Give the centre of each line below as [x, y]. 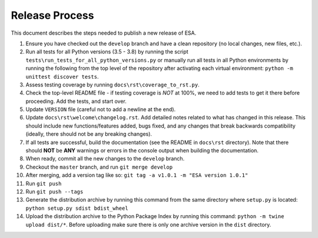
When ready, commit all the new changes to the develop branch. [105, 159]
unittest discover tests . [62, 76]
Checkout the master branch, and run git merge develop [99, 167]
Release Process [52, 15]
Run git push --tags [54, 192]
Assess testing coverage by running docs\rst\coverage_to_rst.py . [112, 85]
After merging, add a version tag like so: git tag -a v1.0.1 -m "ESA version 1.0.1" [137, 175]
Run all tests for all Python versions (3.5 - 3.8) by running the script [107, 52]
